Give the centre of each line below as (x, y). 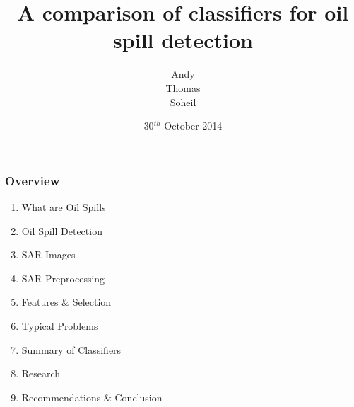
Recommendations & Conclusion (92, 397)
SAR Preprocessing (63, 278)
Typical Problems (60, 325)
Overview (33, 180)
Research (41, 373)
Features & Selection (66, 302)
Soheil (183, 102)
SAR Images (48, 254)
